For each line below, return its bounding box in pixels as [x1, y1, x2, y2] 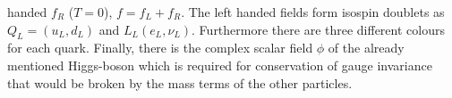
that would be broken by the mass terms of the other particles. [7, 73, 353, 92]
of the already [328, 38, 405, 57]
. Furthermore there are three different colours [192, 20, 445, 38]
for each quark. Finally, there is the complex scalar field [7, 38, 313, 57]
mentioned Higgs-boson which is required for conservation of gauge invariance [7, 55, 432, 74]
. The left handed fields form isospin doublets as [181, 3, 445, 20]
